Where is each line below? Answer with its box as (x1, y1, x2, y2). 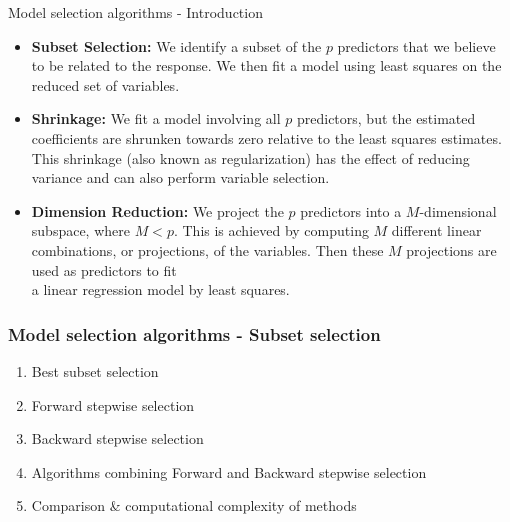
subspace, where (31, 220, 130, 241)
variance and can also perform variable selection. (31, 167, 330, 188)
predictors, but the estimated (296, 108, 476, 129)
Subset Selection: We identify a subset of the (31, 35, 322, 56)
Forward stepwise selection (31, 394, 195, 415)
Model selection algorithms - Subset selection (8, 321, 381, 346)
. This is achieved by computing (173, 220, 369, 241)
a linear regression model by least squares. (31, 279, 290, 300)
